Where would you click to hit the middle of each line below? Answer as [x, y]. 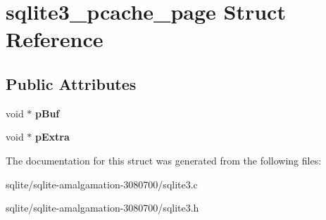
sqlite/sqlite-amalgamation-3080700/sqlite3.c [102, 184]
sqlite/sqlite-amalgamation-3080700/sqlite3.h [102, 208]
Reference [55, 39]
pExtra [52, 137]
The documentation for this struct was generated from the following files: [164, 160]
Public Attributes [71, 83]
